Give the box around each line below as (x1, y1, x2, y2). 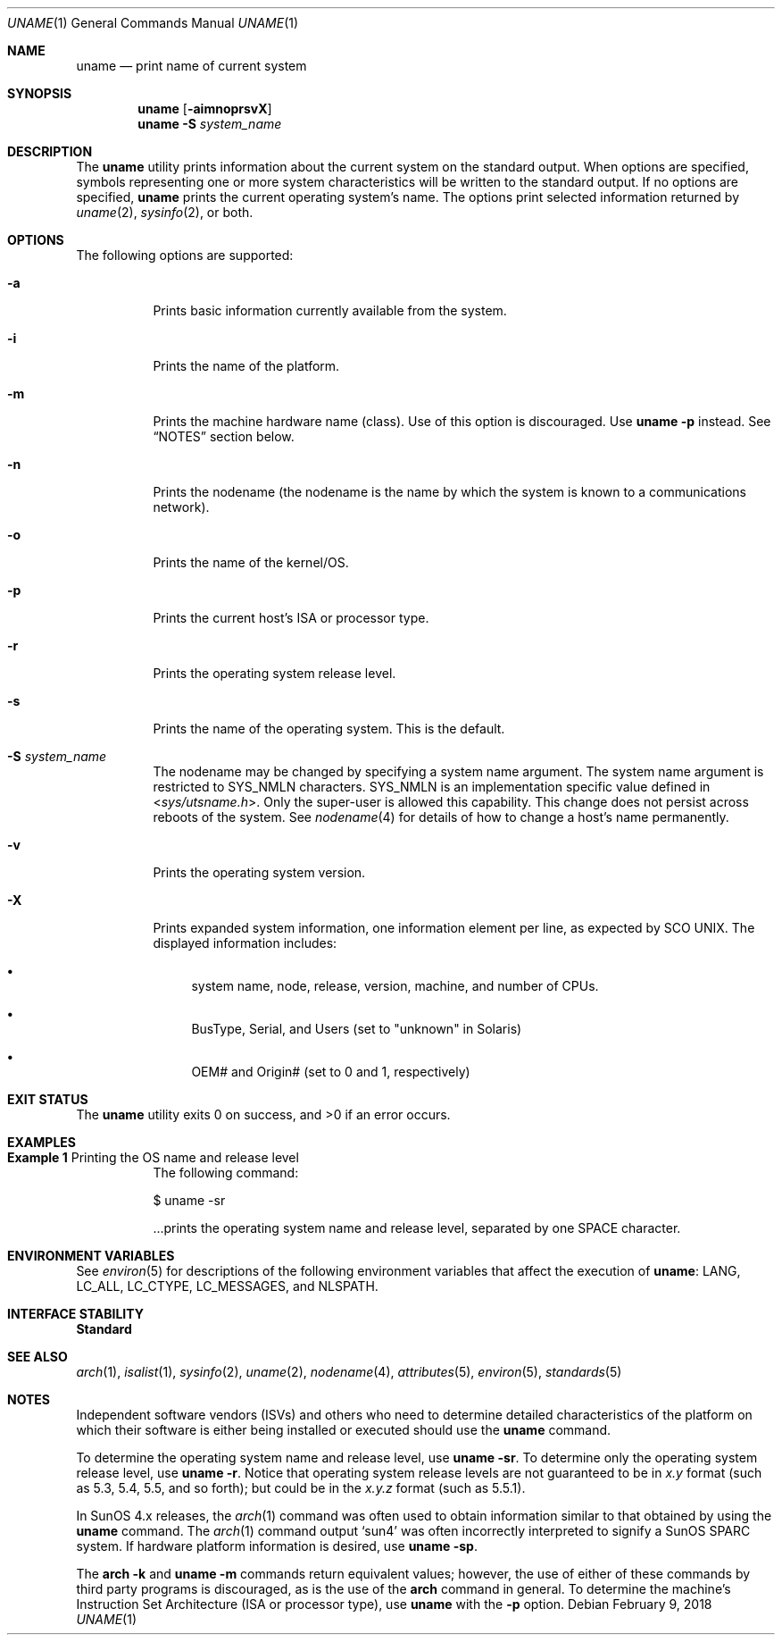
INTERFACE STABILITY (7, 1306, 144, 1321)
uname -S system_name (137, 116, 282, 131)
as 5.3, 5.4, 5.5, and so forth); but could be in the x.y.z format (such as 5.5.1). (76, 1480, 526, 1495)
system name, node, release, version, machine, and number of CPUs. (191, 978, 599, 993)
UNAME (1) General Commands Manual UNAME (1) (7, 15, 299, 30)
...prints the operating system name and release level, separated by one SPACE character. (153, 1220, 681, 1236)
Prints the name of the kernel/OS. (153, 555, 349, 570)
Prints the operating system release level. (153, 666, 396, 681)
